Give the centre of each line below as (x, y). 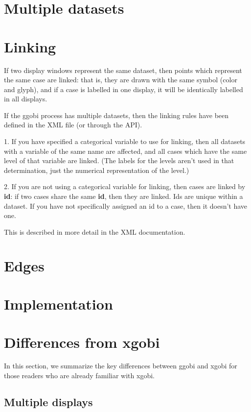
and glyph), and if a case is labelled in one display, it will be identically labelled (124, 89)
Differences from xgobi (82, 342)
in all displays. (26, 99)
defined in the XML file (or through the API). (73, 125)
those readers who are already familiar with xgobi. (79, 375)
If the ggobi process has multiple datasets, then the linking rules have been (116, 115)
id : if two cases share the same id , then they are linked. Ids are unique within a (124, 196)
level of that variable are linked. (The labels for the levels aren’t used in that (119, 160)
